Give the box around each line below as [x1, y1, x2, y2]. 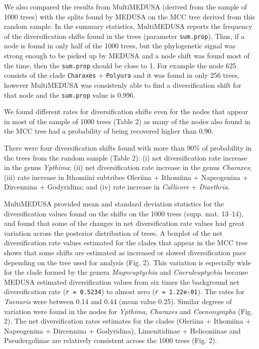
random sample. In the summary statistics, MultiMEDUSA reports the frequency [4, 21, 253, 31]
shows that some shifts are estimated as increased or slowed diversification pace [4, 247, 247, 257]
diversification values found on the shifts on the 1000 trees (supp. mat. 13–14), [4, 208, 244, 218]
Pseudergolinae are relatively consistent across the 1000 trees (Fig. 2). [4, 335, 217, 346]
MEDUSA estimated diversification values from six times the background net [4, 276, 240, 287]
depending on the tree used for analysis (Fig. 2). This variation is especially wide [4, 257, 251, 267]
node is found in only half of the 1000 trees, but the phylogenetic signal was [4, 40, 236, 51]
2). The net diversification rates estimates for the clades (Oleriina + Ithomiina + [4, 316, 251, 326]
